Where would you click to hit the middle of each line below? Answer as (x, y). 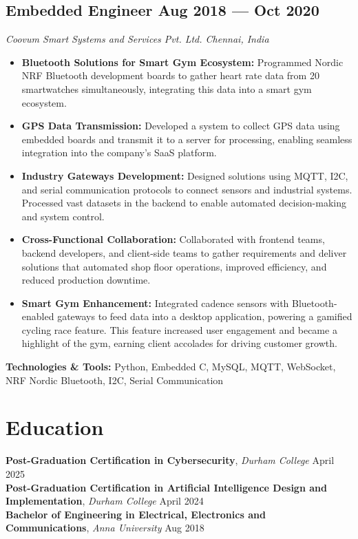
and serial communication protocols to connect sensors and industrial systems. (187, 189)
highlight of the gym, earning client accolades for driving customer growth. (179, 343)
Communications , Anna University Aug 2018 (105, 528)
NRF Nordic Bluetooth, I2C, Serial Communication (115, 380)
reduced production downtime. (86, 280)
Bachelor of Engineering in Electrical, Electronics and (136, 514)
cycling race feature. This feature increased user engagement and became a (179, 329)
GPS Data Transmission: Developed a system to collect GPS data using (181, 126)
